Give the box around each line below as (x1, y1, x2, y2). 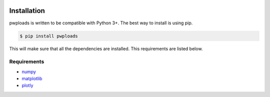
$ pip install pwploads (19, 33, 78, 39)
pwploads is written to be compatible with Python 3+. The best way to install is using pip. (9, 20, 193, 26)
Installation (9, 6, 45, 15)
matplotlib (21, 76, 42, 82)
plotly (21, 83, 33, 89)
